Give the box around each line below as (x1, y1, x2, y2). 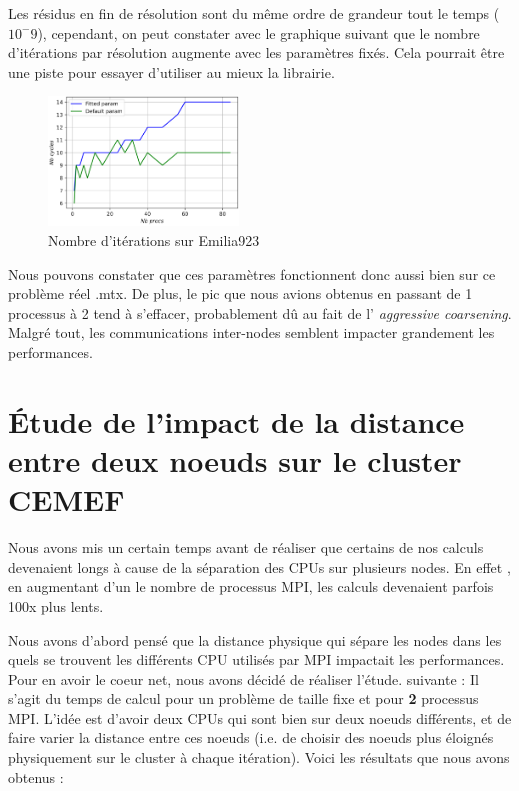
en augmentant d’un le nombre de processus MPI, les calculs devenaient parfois (8, 576, 494, 597)
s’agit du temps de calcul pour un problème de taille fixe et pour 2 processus (8, 688, 479, 709)
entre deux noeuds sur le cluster (8, 440, 462, 480)
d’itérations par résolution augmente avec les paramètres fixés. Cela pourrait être (8, 42, 505, 63)
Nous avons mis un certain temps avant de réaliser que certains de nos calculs (8, 537, 484, 558)
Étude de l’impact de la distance (8, 400, 465, 441)
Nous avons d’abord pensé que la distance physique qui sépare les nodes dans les (8, 629, 502, 650)
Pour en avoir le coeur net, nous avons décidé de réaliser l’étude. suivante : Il (8, 668, 479, 689)
